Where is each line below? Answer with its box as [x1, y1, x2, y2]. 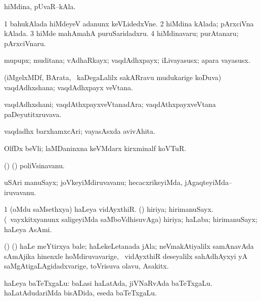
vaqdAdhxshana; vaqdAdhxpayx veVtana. [4, 82, 133, 92]
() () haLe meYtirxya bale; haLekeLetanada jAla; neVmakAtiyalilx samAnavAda [4, 241, 254, 251]
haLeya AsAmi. [4, 223, 52, 234]
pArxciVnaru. [4, 37, 46, 48]
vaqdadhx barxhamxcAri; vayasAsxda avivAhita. [4, 126, 155, 136]
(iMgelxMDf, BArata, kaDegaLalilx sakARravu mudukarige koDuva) [4, 71, 222, 82]
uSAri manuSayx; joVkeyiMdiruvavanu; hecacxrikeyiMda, [4, 177, 183, 187]
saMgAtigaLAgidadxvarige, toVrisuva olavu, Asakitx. [4, 260, 169, 271]
